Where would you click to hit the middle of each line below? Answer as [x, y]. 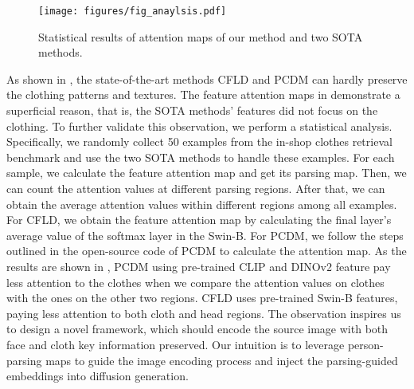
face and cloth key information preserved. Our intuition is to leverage [176, 344]
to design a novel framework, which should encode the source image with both [197, 329]
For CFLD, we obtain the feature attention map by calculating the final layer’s [199, 220]
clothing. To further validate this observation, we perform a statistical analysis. [199, 126]
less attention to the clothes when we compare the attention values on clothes [195, 282]
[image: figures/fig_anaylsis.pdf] [133, 11]
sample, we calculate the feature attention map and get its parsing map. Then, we [207, 173]
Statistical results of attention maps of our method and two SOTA [201, 36]
